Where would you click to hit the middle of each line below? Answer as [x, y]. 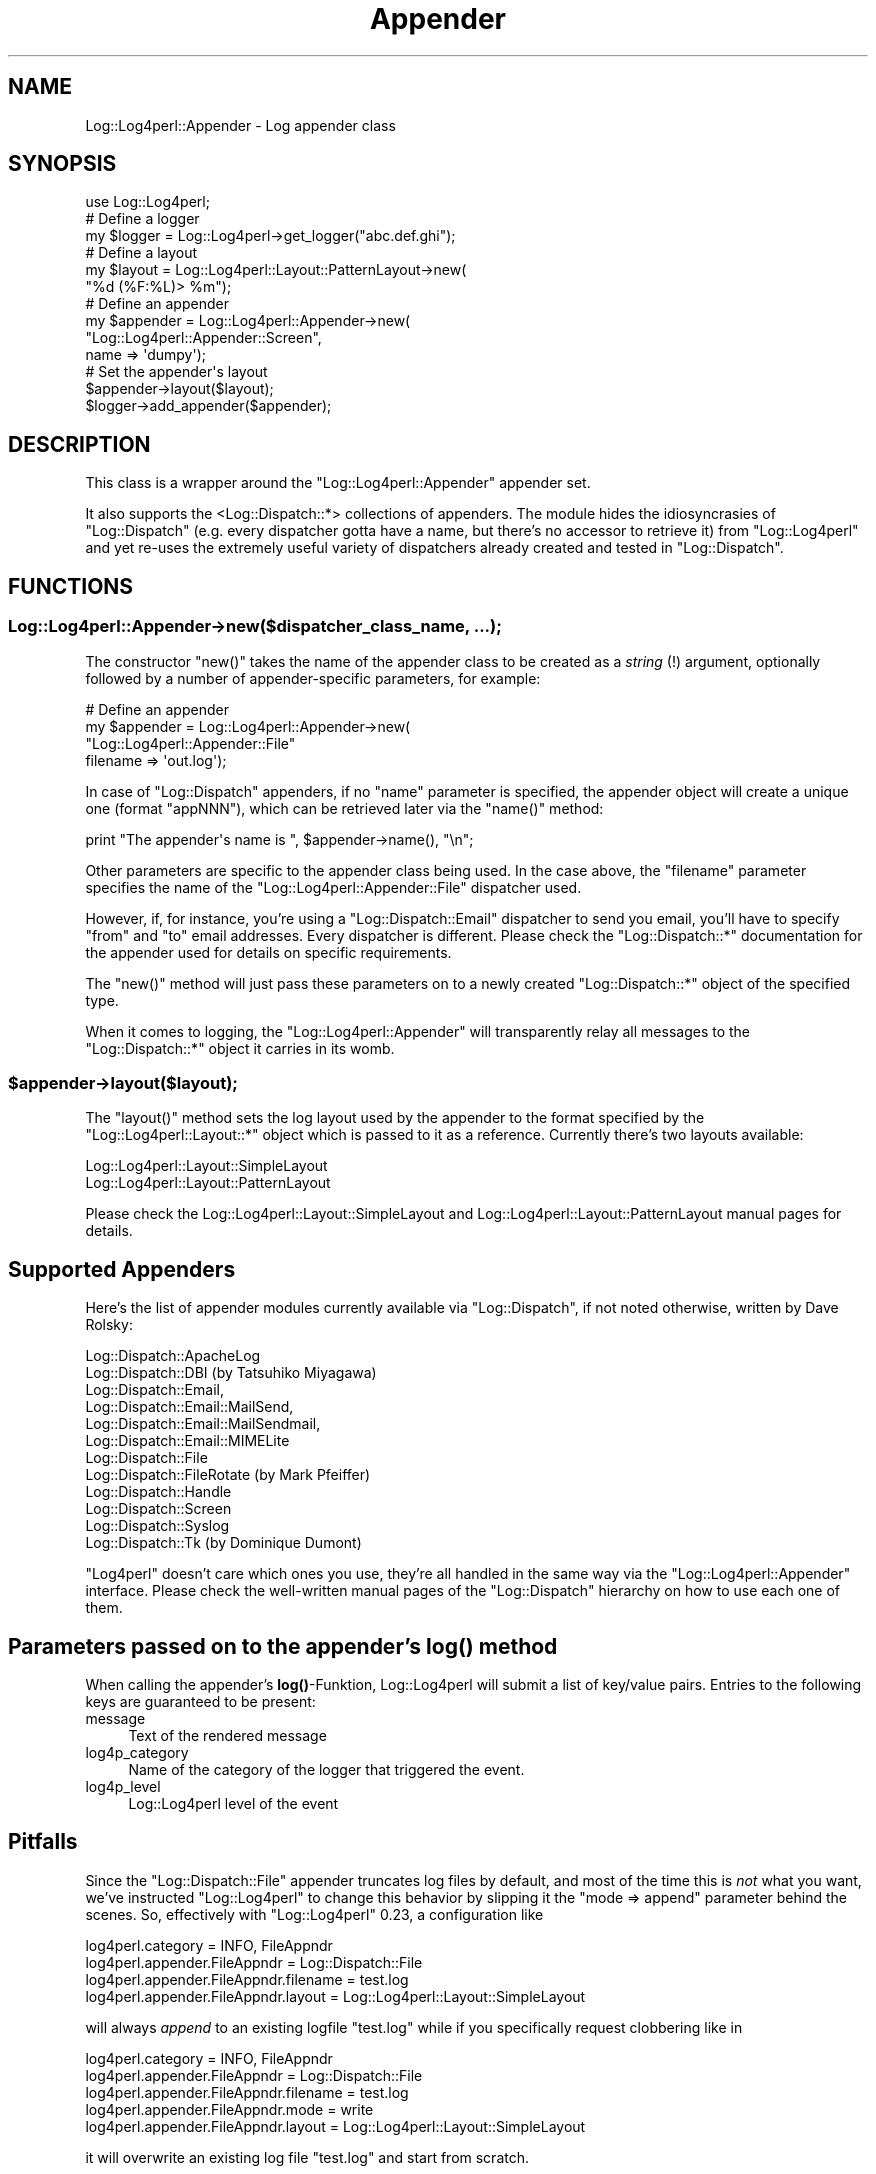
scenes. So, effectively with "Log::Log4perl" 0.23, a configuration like [314, 1914]
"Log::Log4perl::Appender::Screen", [203, 338]
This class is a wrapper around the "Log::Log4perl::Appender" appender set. [338, 483]
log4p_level [123, 1786]
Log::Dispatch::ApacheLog [173, 1356]
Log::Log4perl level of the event [233, 1803]
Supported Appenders [122, 1269]
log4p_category [137, 1752]
